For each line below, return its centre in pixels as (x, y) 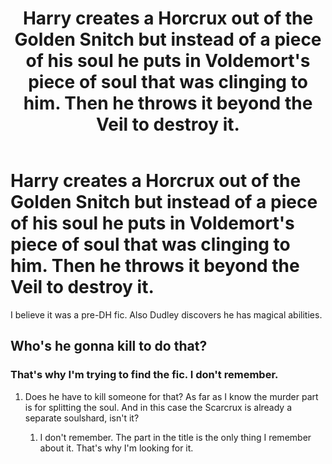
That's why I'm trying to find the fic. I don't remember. (144, 375)
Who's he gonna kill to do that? (109, 346)
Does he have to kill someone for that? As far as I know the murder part (171, 396)
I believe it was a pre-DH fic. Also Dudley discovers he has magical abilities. (166, 314)
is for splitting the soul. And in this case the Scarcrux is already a (158, 407)
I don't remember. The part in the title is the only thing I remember (175, 437)
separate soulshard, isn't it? (82, 418)
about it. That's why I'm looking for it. (116, 448)
